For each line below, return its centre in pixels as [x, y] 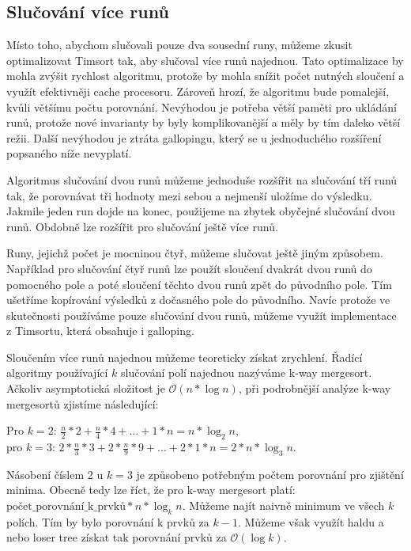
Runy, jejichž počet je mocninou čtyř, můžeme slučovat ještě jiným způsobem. [195, 253]
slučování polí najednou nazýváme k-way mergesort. [247, 372]
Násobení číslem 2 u [55, 474]
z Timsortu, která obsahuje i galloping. [100, 331]
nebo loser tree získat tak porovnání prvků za [117, 537]
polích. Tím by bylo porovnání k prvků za [108, 521]
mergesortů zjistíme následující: [83, 403]
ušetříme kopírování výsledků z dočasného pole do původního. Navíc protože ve [198, 300]
